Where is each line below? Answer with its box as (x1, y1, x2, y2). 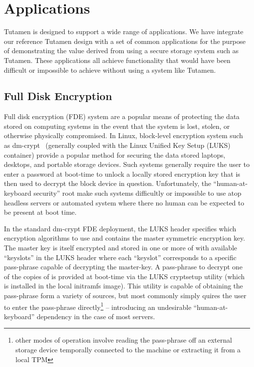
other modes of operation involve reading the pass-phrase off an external (15, 335, 232, 345)
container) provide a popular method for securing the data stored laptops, (4, 149, 226, 160)
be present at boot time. (4, 207, 77, 217)
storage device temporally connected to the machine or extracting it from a (15, 345, 241, 355)
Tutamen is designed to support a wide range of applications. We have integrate (4, 26, 244, 37)
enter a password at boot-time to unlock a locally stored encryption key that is (4, 168, 240, 179)
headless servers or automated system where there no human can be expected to (4, 197, 244, 207)
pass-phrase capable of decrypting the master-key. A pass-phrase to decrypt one (4, 262, 243, 272)
